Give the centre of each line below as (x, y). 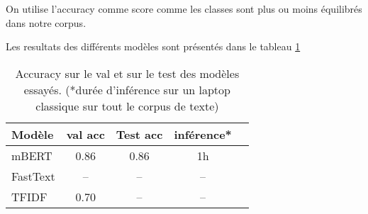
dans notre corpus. (46, 22)
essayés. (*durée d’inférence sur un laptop (127, 89)
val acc (85, 134)
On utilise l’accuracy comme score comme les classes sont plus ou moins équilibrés (184, 9)
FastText (33, 176)
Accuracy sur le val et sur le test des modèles (127, 73)
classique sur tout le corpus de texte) (127, 106)
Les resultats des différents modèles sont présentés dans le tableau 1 (153, 46)
